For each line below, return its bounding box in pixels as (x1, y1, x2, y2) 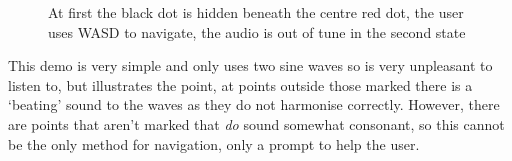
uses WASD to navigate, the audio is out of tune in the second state (48, 21, 466, 42)
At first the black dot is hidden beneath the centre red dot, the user (48, 2, 464, 22)
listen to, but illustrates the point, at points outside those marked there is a (8, 74, 473, 95)
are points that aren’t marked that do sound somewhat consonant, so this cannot (8, 113, 505, 134)
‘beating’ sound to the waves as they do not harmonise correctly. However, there (8, 94, 500, 115)
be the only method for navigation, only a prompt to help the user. (8, 133, 420, 154)
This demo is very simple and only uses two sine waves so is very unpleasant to (8, 55, 493, 76)
